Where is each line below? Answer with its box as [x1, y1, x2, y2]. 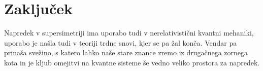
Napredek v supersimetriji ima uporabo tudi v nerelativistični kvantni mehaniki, [4, 27, 254, 38]
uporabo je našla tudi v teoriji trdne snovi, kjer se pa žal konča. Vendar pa [4, 37, 237, 48]
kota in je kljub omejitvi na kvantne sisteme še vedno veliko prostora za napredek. [4, 57, 260, 67]
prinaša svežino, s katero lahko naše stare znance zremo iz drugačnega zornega [4, 47, 248, 58]
